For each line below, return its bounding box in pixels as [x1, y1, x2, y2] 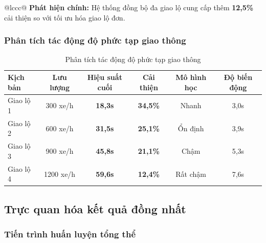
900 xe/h [46, 146, 74, 156]
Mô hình [175, 72, 207, 82]
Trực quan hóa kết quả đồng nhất [4, 200, 186, 216]
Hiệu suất [87, 72, 122, 82]
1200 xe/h [44, 168, 76, 179]
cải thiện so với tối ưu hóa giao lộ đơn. [4, 12, 125, 23]
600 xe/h [46, 123, 74, 133]
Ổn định [178, 123, 204, 133]
